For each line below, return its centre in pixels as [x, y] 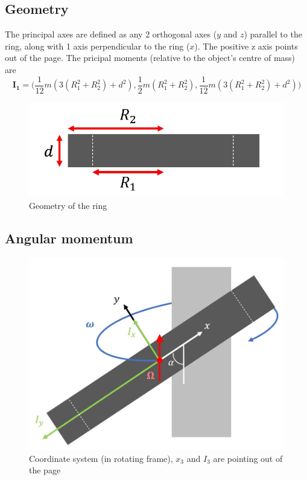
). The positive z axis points [246, 46]
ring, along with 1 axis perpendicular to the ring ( [97, 46]
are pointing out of [248, 458]
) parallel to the [273, 34]
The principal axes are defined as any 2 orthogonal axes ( [111, 34]
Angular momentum [69, 238]
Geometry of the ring [68, 205]
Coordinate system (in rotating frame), [101, 458]
